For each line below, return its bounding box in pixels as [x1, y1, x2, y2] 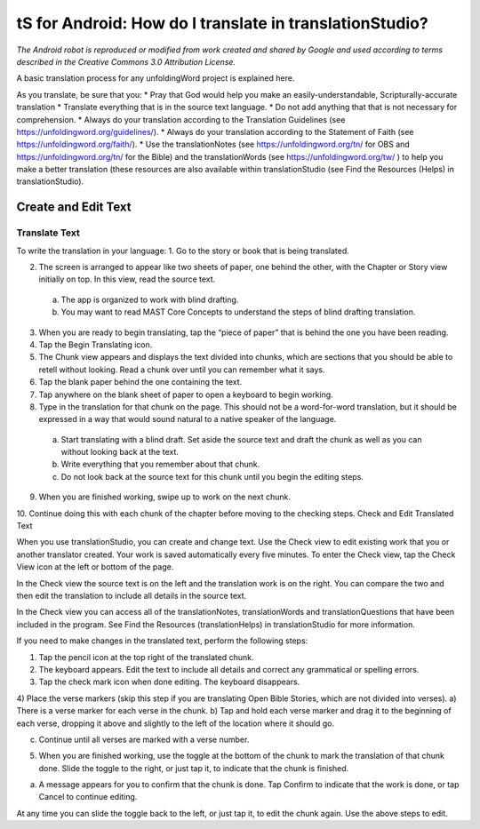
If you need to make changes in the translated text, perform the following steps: [16, 635, 308, 646]
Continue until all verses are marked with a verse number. [38, 734, 250, 745]
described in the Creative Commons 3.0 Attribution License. [16, 56, 236, 67]
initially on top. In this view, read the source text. [38, 274, 216, 284]
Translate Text [16, 227, 80, 239]
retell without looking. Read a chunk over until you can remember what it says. [38, 364, 325, 375]
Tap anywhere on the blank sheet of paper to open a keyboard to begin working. [38, 389, 333, 400]
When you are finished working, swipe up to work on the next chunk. [38, 491, 292, 502]
